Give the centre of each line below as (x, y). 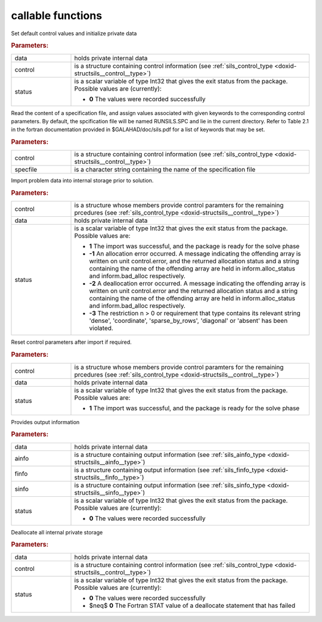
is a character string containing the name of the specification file (165, 170)
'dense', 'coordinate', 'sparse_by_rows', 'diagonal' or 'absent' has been (188, 321)
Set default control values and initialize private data (74, 33)
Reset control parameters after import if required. (72, 342)
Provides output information (45, 422)
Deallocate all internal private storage (57, 532)
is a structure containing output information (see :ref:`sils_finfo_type (169, 469)
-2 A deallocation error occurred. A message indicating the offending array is (197, 284)
